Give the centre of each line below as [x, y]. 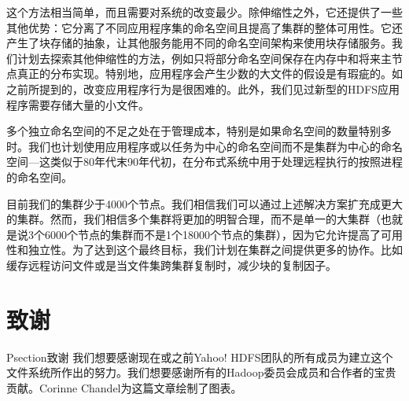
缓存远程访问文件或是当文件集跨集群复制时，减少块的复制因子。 [171, 265]
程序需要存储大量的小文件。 [78, 104]
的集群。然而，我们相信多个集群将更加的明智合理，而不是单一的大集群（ [193, 219]
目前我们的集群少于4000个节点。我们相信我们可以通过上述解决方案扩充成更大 [204, 203]
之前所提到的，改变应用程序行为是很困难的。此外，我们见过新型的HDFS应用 [203, 88]
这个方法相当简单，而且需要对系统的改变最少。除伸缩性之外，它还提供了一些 [204, 12]
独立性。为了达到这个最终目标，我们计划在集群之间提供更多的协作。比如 [215, 250]
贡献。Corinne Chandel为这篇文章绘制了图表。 [124, 387]
